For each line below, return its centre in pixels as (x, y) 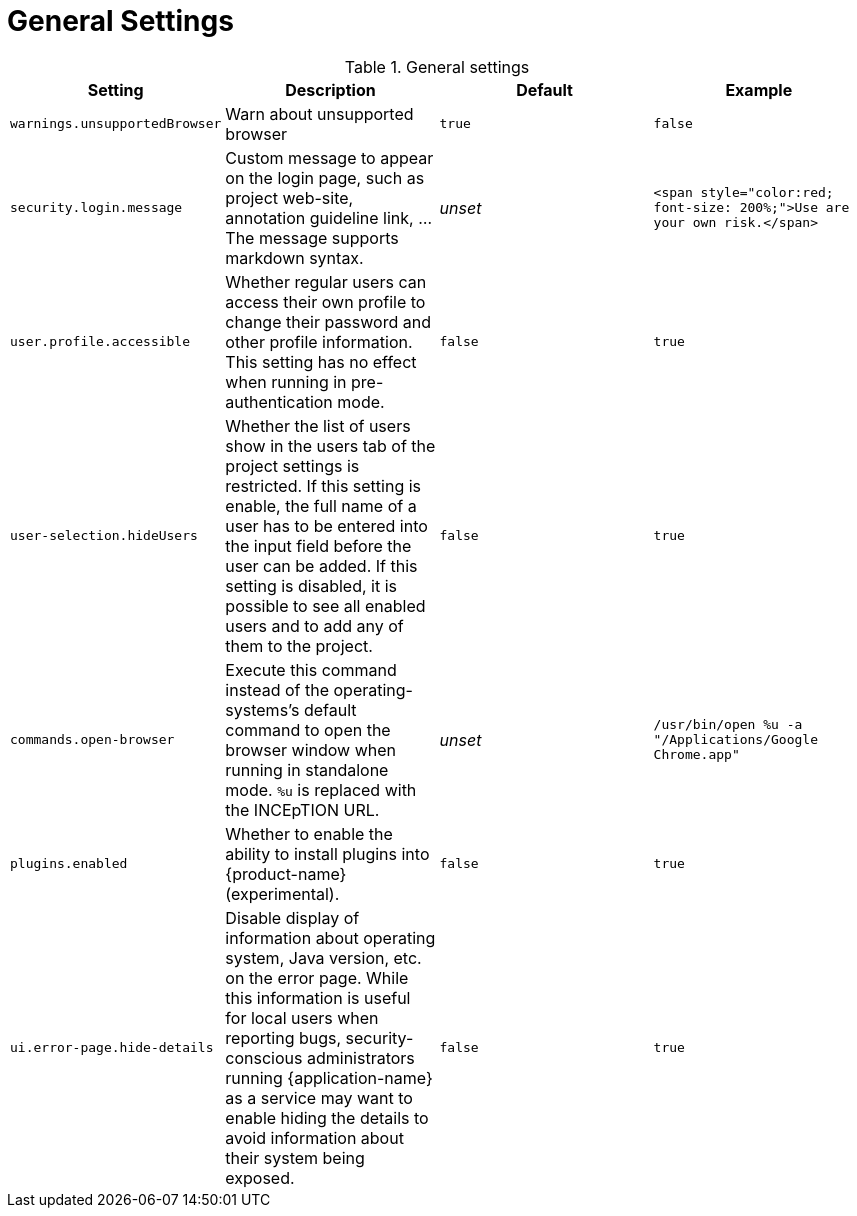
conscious (264, 1057)
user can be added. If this (321, 565)
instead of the (277, 689)
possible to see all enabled (325, 605)
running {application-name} (329, 1077)
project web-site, (289, 197)
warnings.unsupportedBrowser (116, 124)
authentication (279, 401)
